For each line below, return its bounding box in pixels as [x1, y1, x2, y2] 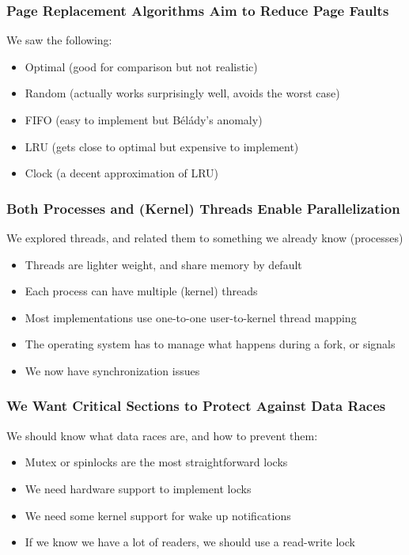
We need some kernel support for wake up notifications [25, 507, 291, 523]
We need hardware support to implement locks [25, 480, 252, 496]
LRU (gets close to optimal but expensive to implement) [25, 138, 299, 154]
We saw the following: [6, 32, 112, 48]
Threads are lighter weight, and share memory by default [25, 256, 302, 272]
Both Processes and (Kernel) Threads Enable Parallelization [6, 198, 400, 218]
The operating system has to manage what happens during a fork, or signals [25, 336, 396, 352]
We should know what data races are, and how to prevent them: [6, 427, 318, 443]
